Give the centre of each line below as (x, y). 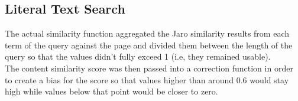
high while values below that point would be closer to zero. (111, 91)
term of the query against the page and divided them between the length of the (149, 45)
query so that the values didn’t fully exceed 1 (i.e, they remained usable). (138, 56)
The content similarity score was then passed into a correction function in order (149, 68)
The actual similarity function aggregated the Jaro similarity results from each (147, 33)
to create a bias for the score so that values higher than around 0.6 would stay (147, 79)
